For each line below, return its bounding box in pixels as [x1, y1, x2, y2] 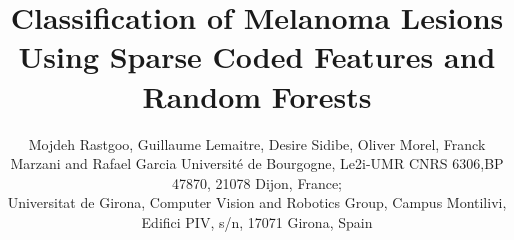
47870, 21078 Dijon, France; [171, 172, 342, 193]
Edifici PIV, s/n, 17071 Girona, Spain [141, 211, 373, 232]
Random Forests [142, 75, 372, 116]
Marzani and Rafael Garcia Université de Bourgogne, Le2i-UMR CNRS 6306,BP [10, 153, 504, 174]
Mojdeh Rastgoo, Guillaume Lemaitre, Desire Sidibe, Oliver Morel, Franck [28, 133, 486, 154]
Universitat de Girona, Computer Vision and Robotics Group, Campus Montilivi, [7, 192, 507, 213]
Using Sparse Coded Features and [18, 36, 496, 77]
